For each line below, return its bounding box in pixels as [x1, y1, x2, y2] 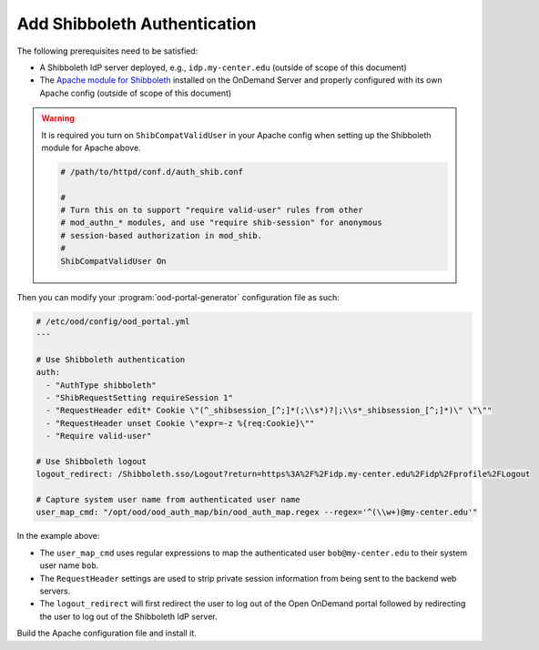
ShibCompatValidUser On [60, 256, 168, 266]
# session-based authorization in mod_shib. [60, 230, 263, 240]
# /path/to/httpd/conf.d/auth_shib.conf [60, 167, 243, 177]
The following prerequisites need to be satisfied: [16, 46, 198, 56]
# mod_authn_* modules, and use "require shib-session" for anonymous [60, 218, 382, 228]
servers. [39, 585, 71, 596]
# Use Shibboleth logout [36, 456, 147, 466]
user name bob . [39, 560, 99, 571]
